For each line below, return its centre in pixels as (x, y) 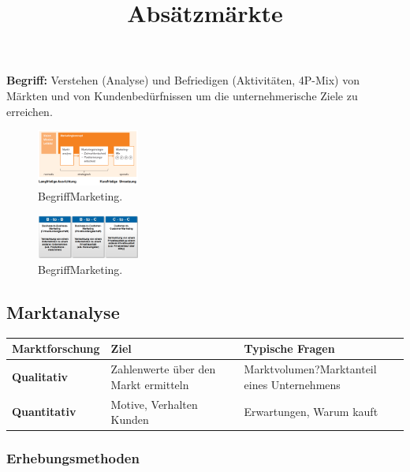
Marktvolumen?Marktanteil (310, 369)
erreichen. (30, 111)
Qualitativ (40, 376)
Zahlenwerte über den (163, 369)
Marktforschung (56, 348)
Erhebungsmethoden (73, 458)
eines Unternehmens (292, 384)
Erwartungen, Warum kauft (311, 412)
